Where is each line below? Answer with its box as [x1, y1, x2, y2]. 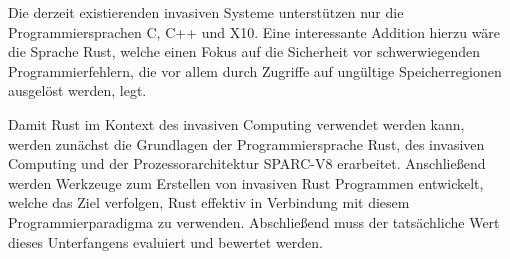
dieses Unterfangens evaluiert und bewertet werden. [8, 231, 323, 252]
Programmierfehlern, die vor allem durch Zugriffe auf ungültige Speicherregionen [8, 60, 502, 81]
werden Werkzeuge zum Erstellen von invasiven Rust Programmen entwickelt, [8, 172, 484, 193]
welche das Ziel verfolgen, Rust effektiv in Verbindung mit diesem [8, 192, 410, 213]
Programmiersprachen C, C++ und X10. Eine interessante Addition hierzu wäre [8, 21, 501, 42]
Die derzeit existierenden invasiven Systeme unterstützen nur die [8, 2, 404, 22]
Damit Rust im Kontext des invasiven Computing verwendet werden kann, [8, 113, 465, 134]
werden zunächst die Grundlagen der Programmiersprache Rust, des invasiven [8, 133, 485, 154]
